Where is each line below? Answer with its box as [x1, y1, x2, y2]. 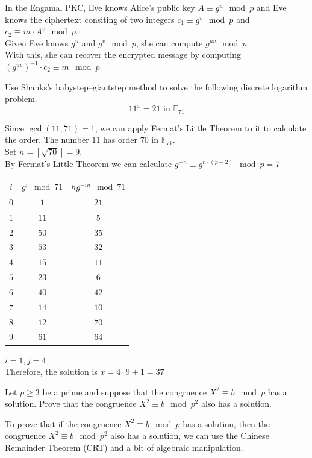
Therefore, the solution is [5, 365, 98, 378]
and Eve [256, 1, 287, 13]
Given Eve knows [5, 36, 69, 49]
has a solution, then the [183, 417, 270, 430]
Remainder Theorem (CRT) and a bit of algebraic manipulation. [5, 441, 243, 454]
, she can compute [136, 36, 203, 49]
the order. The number [5, 133, 89, 146]
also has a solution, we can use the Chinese [110, 429, 269, 442]
